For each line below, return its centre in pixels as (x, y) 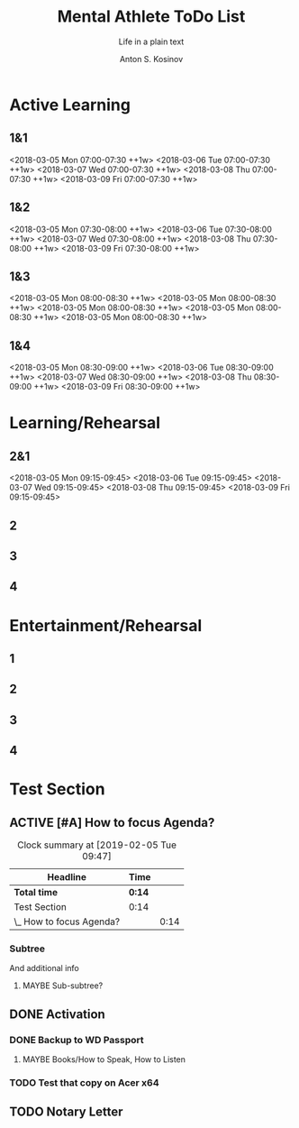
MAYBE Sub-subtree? (63, 986)
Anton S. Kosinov (151, 59)
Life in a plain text (151, 41)
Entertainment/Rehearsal (106, 625)
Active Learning (70, 105)
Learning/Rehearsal (85, 423)
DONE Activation (57, 1014)
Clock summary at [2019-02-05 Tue (97, 845)
